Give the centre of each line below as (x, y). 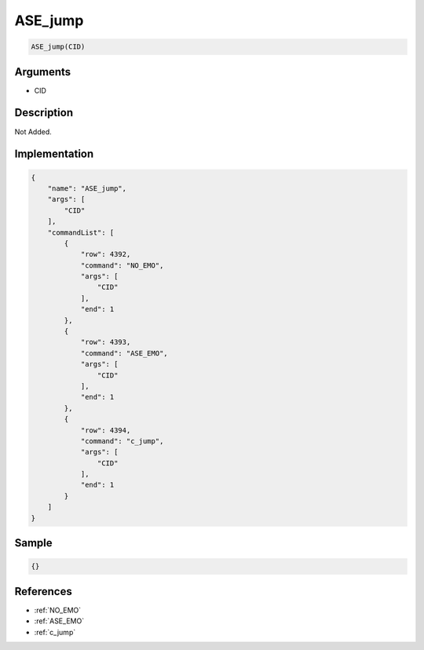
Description (44, 113)
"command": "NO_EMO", (122, 265)
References (43, 592)
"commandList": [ (81, 232)
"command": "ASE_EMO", (124, 353)
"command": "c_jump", (122, 441)
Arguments (43, 72)
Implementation (54, 154)
